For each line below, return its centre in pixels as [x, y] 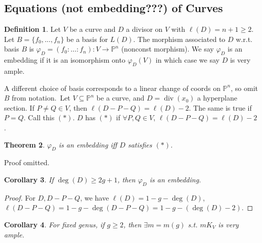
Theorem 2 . [25, 144]
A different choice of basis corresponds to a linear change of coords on [112, 88]
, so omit [244, 88]
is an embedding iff [88, 144]
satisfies [140, 144]
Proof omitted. [27, 162]
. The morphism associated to [179, 39]
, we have [95, 197]
